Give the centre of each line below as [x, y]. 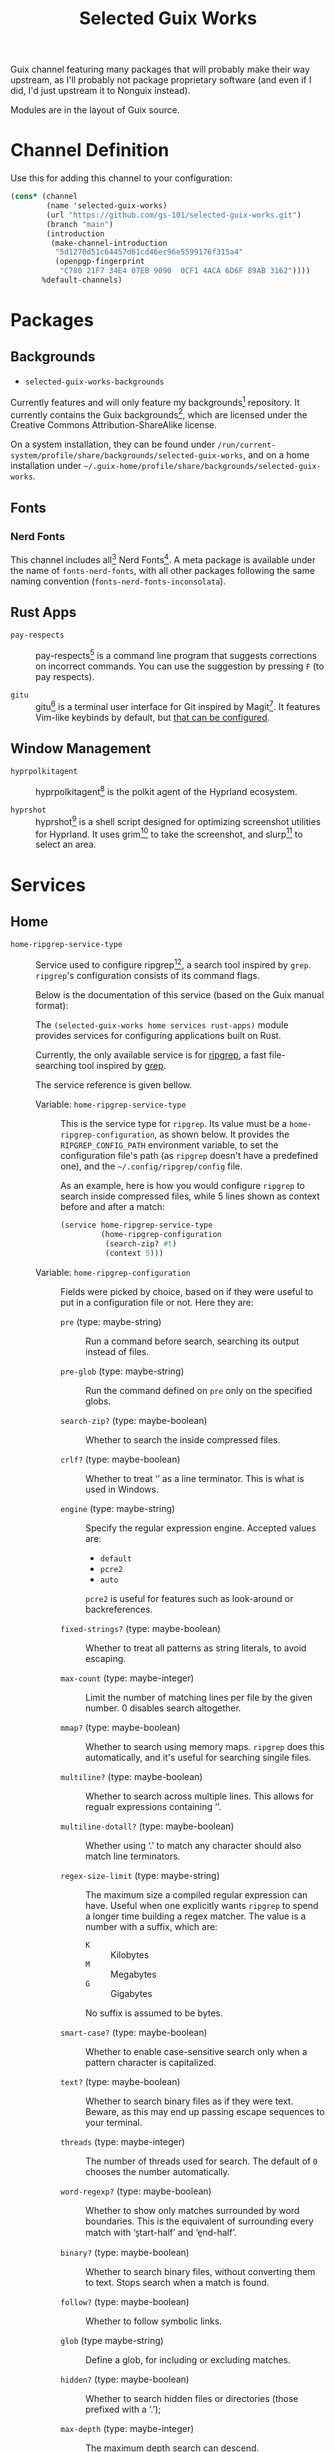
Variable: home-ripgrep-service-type [111, 1104]
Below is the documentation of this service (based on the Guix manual [180, 995]
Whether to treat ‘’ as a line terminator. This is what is [195, 1478]
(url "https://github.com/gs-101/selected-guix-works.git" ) [174, 215]
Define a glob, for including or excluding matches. [188, 2359]
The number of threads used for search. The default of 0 [201, 2161]
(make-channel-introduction [109, 243]
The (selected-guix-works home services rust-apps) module [162, 1025]
